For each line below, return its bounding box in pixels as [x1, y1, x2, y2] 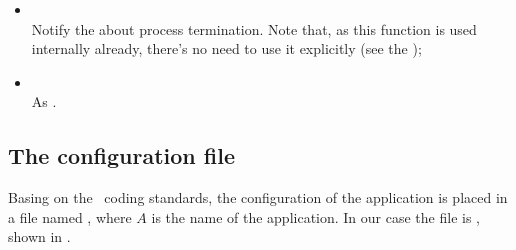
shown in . [8, 226, 71, 247]
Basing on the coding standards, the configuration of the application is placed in [8, 187, 508, 208]
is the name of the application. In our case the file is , [151, 206, 480, 227]
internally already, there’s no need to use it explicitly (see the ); [31, 38, 422, 59]
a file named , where [8, 206, 132, 227]
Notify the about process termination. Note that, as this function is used [31, 18, 477, 39]
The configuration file [8, 140, 235, 171]
